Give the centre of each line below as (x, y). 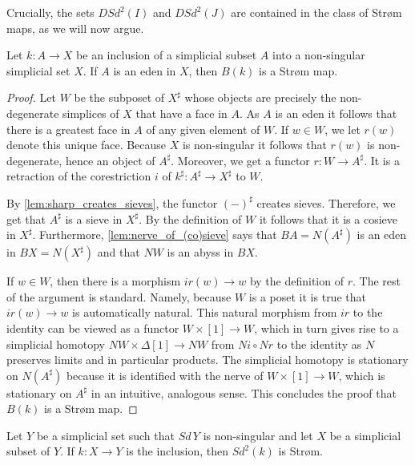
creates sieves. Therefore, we (326, 202)
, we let (342, 129)
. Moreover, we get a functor (240, 160)
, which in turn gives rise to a (326, 328)
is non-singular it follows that (254, 145)
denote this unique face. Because (87, 145)
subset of (28, 451)
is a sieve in (94, 218)
